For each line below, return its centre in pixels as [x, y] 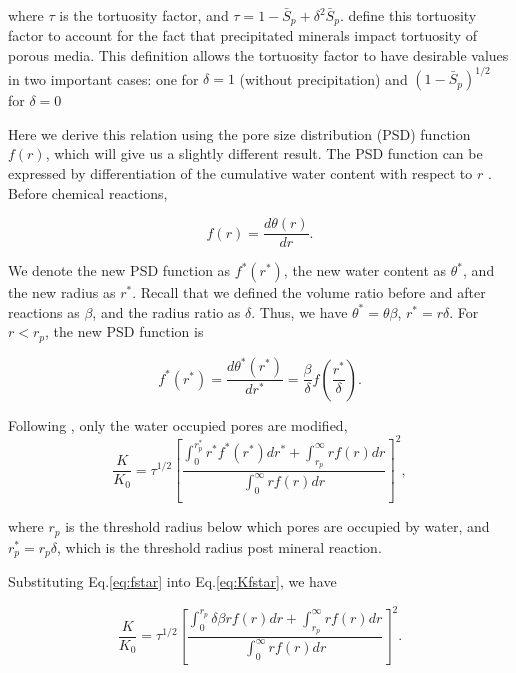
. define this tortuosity [408, 15]
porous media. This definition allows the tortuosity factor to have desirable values [258, 55]
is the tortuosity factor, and [144, 15]
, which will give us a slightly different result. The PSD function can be [264, 153]
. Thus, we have [299, 311]
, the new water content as [365, 270]
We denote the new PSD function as [119, 270]
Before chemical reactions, [88, 192]
